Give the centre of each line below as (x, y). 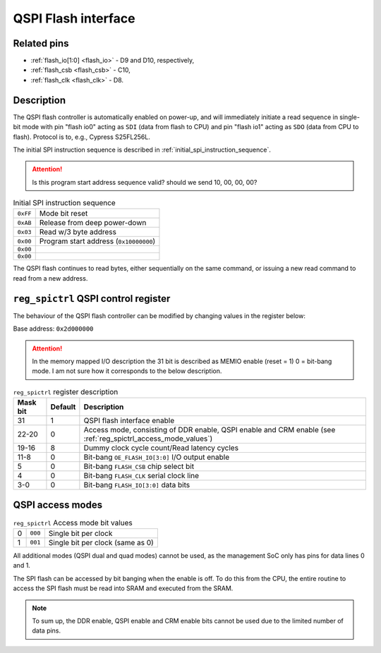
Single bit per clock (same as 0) (101, 542)
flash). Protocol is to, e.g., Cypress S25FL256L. (82, 137)
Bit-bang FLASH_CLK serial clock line (141, 476)
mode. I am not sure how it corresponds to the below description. (127, 371)
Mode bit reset (64, 214)
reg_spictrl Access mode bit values (73, 523)
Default (63, 407)
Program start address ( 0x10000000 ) (97, 241)
